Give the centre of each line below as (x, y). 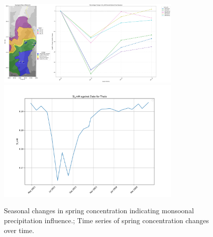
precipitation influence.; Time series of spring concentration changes (106, 220)
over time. (19, 230)
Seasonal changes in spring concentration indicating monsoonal (99, 211)
